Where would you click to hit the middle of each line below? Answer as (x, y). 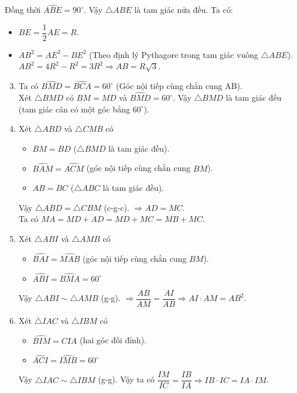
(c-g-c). (117, 207)
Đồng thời (23, 10)
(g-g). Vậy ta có (126, 379)
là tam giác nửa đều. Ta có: (184, 10)
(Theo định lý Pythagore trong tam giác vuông (174, 54)
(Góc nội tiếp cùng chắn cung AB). (179, 86)
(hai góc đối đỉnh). (113, 340)
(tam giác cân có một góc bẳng (74, 109)
